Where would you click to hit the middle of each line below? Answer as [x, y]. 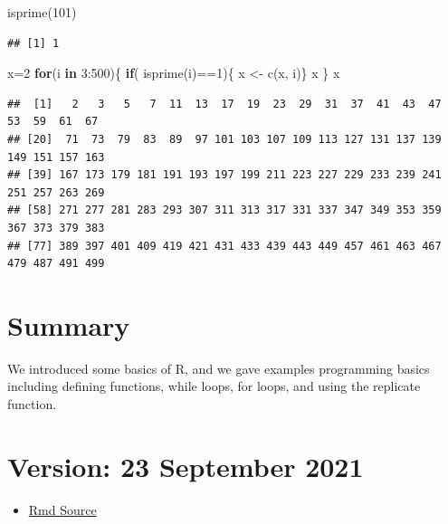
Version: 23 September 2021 [186, 466]
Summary [69, 324]
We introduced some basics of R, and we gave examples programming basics [219, 368]
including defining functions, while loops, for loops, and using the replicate [214, 386]
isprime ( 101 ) [42, 12]
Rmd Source [62, 509]
